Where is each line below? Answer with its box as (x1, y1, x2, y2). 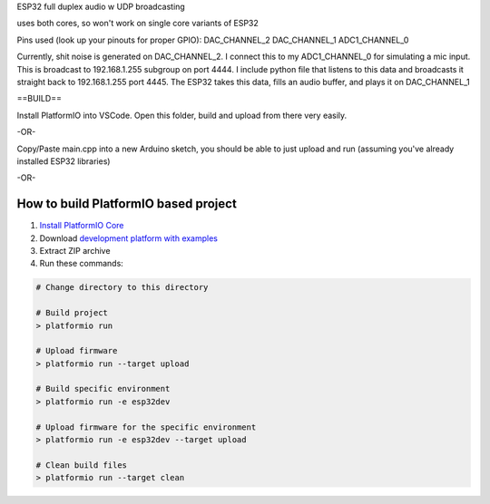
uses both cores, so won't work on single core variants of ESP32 (16, 18, 259, 29)
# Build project (35, 308, 109, 318)
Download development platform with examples (39, 232, 218, 244)
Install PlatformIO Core (39, 220, 124, 231)
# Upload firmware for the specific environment (35, 422, 257, 432)
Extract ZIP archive (39, 245, 111, 256)
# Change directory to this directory (35, 282, 209, 293)
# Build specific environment (35, 383, 171, 394)
